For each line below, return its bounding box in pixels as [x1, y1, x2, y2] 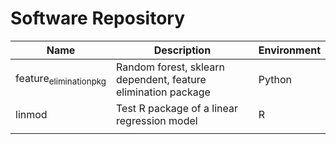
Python [258, 72, 292, 86]
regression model [116, 113, 198, 127]
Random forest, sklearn [116, 60, 226, 74]
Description [153, 43, 212, 57]
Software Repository [10, 7, 186, 30]
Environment [258, 43, 321, 57]
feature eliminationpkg [15, 72, 107, 87]
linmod [15, 107, 48, 121]
